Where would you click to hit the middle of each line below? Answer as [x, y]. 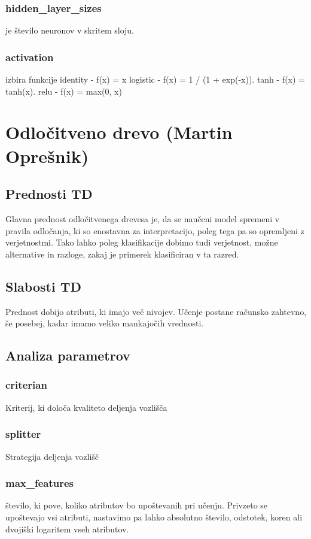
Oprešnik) [47, 155]
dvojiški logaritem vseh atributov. [67, 529]
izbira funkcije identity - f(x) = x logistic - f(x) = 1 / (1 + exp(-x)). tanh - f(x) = [155, 79]
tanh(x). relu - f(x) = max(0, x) [64, 91]
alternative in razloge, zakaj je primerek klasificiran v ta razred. [122, 254]
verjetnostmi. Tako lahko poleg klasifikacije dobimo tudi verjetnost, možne [142, 242]
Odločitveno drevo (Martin [119, 132]
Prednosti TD [49, 194]
